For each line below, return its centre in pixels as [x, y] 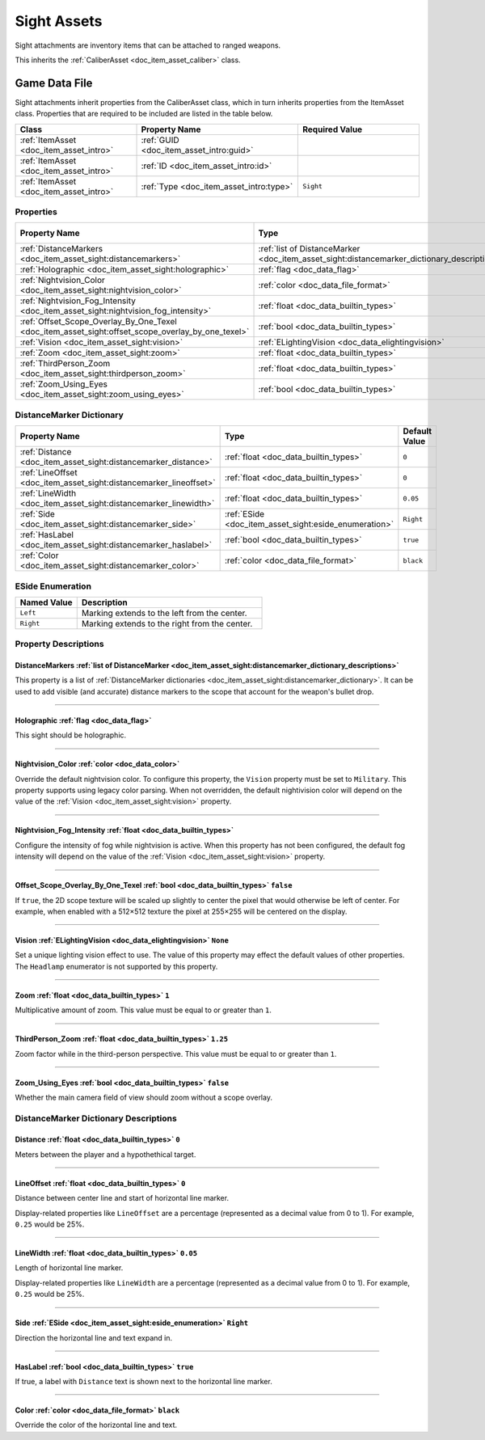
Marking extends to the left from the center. [164, 613]
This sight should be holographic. [71, 735]
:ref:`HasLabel [47, 535]
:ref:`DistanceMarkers [61, 249]
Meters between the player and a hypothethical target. [105, 1154]
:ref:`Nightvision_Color [62, 281]
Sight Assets [59, 21]
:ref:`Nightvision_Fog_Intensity [78, 301]
